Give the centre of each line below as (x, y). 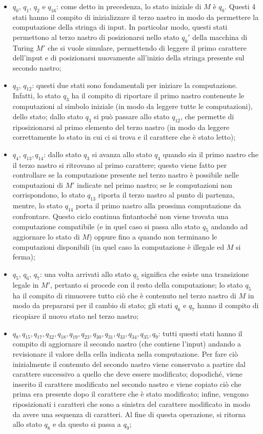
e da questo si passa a (87, 424)
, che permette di (207, 116)
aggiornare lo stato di (46, 237)
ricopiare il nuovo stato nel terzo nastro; (76, 316)
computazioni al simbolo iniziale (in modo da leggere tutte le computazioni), (133, 106)
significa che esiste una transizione (195, 274)
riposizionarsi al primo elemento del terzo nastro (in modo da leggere (121, 127)
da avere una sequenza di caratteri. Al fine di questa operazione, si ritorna (129, 414)
